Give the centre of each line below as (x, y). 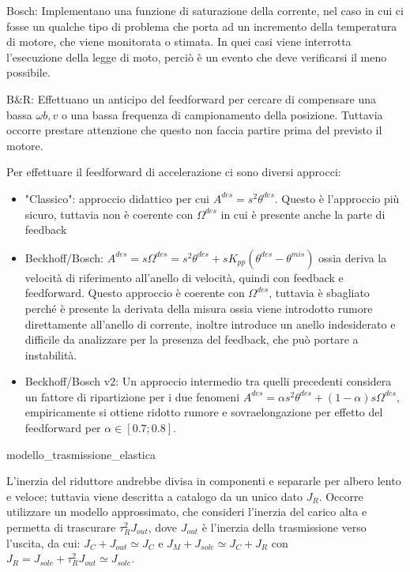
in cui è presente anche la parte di (303, 214)
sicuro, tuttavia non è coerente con (109, 214)
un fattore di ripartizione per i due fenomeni (132, 396)
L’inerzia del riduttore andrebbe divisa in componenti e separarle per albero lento (204, 481)
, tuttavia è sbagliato (319, 293)
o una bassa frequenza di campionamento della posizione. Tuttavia (222, 114)
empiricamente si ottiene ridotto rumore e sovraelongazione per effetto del (204, 412)
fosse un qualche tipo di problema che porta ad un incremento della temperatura (202, 26)
